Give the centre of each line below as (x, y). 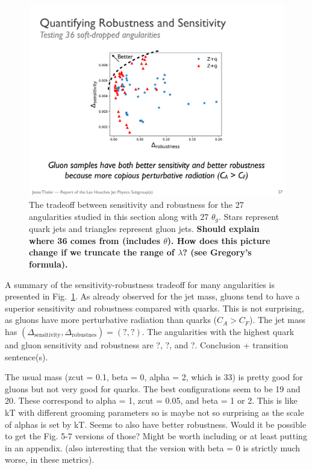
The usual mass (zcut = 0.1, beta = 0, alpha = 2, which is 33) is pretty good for (154, 377)
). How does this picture (219, 240)
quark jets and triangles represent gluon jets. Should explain (144, 229)
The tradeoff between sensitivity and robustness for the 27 (136, 205)
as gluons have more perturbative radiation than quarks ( (111, 320)
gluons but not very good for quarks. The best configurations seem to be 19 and (153, 388)
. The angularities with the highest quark (218, 331)
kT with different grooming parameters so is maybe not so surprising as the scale (154, 412)
